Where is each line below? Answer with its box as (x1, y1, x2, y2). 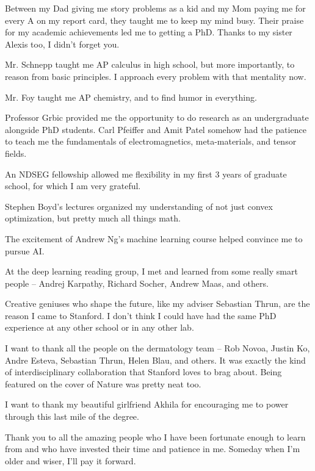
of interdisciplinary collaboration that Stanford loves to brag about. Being (5, 365, 282, 378)
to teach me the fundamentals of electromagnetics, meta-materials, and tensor (5, 135, 297, 148)
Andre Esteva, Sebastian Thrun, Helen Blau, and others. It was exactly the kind (5, 353, 306, 366)
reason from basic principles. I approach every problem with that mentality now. (5, 70, 306, 82)
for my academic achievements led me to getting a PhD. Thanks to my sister (5, 26, 292, 38)
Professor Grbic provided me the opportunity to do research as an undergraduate (5, 111, 309, 124)
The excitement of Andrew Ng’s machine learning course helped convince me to (5, 232, 303, 245)
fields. (5, 146, 27, 159)
